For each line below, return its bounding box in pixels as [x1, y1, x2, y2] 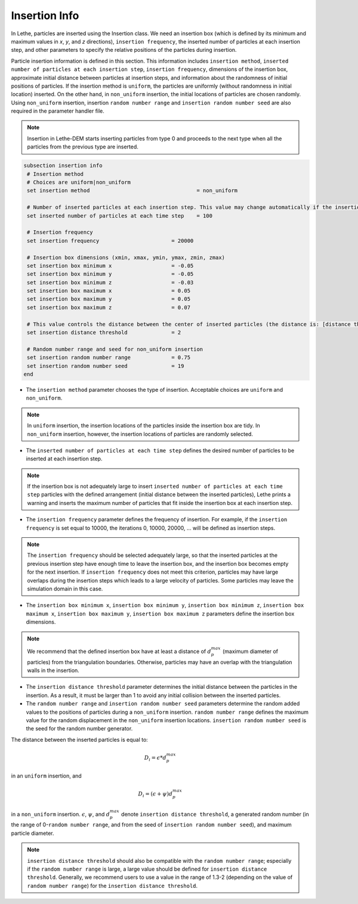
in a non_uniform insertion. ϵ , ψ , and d [11, 810, 110, 818]
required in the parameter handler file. [11, 107, 104, 114]
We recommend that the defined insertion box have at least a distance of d [27, 648, 211, 655]
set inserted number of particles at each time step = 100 [27, 212, 213, 219]
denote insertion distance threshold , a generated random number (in [121, 810, 310, 818]
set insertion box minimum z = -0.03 [27, 279, 194, 286]
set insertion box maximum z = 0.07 [27, 304, 191, 311]
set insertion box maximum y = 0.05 [27, 296, 191, 302]
